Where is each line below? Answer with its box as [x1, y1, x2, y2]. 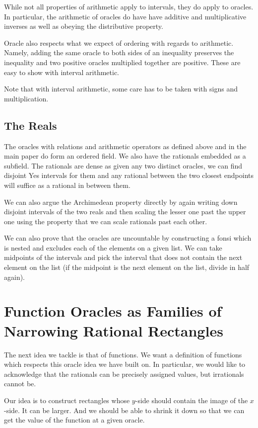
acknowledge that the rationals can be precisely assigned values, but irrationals [4, 368, 244, 379]
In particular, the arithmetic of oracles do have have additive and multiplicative [4, 11, 247, 21]
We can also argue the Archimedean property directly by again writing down [4, 196, 238, 207]
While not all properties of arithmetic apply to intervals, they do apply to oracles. [4, 1, 254, 11]
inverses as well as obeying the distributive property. [4, 21, 163, 31]
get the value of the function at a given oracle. [4, 415, 145, 425]
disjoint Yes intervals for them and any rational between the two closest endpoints [4, 170, 254, 180]
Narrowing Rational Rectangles [4, 320, 223, 341]
